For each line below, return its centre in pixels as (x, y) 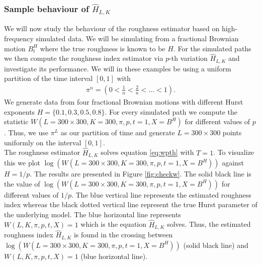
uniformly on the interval (43, 142)
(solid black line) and (216, 245)
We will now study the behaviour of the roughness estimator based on (112, 28)
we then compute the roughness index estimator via (84, 58)
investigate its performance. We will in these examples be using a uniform (118, 68)
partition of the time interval (49, 78)
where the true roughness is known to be (103, 48)
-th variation (188, 58)
